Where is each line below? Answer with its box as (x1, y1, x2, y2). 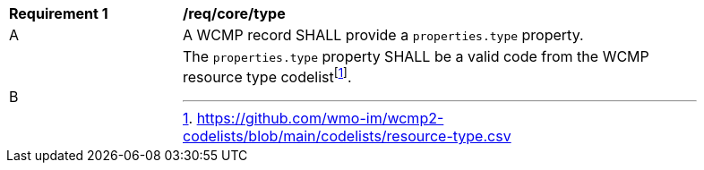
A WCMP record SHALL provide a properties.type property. (183, 26, 584, 44)
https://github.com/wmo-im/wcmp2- (196, 109, 444, 128)
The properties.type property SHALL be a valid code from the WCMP (183, 47, 649, 65)
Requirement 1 (9, 4, 108, 22)
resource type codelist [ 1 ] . (183, 65, 352, 87)
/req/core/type (183, 4, 286, 22)
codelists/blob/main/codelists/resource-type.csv (183, 127, 511, 146)
